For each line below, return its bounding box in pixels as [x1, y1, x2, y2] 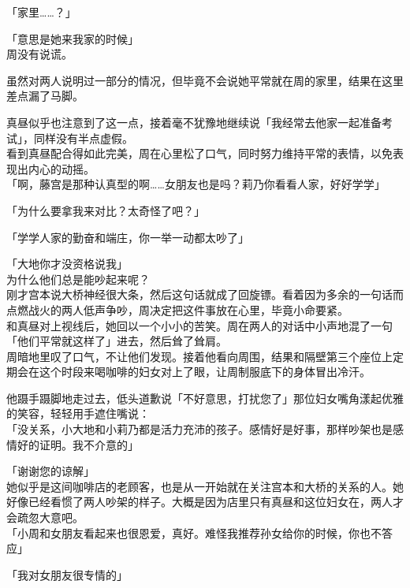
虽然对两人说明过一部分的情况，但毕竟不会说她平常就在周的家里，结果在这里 [6, 72, 404, 88]
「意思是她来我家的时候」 [6, 30, 139, 47]
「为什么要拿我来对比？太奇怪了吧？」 [6, 202, 205, 218]
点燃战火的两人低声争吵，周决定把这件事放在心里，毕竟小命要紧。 [6, 301, 348, 318]
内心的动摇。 [28, 160, 95, 177]
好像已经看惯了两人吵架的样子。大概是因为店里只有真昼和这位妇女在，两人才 [6, 493, 404, 510]
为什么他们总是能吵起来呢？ [6, 270, 150, 287]
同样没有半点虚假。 [33, 129, 133, 146]
